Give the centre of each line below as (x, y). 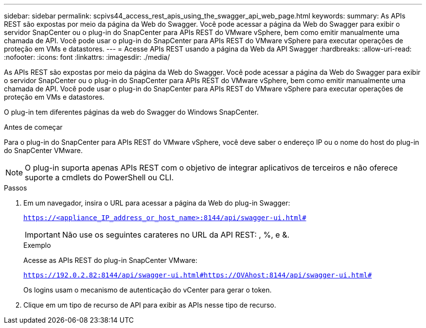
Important (43, 235)
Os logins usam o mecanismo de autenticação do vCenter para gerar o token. (148, 290)
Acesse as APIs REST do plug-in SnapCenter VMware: (110, 260)
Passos (16, 188)
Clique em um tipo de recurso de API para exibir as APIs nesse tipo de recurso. (150, 305)
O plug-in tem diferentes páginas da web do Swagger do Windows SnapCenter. (131, 112)
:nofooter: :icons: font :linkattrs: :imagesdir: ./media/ (87, 57)
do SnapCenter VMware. (43, 150)
